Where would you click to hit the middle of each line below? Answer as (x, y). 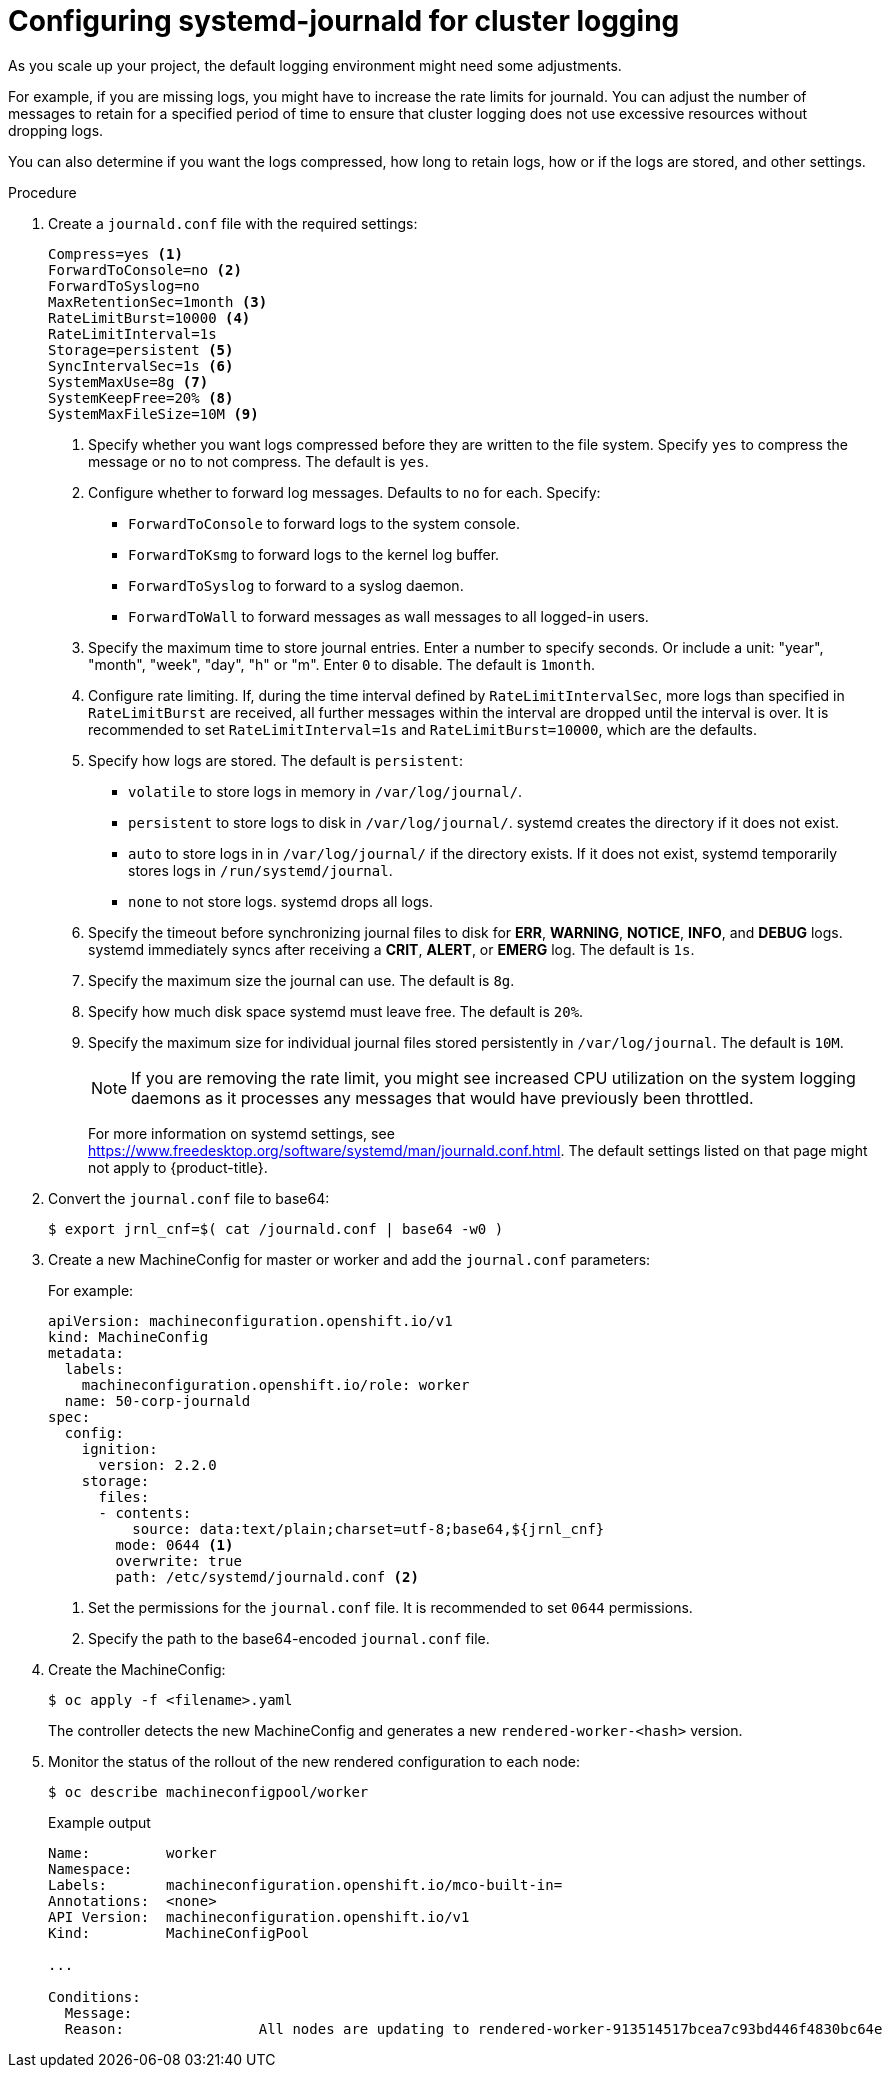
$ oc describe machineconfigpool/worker (208, 1791)
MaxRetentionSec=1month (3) (158, 301)
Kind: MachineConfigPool (179, 1932)
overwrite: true (178, 1560)
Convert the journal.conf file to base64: (189, 1198)
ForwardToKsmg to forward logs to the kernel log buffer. (314, 554)
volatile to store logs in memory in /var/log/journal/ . (325, 791)
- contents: (145, 1512)
